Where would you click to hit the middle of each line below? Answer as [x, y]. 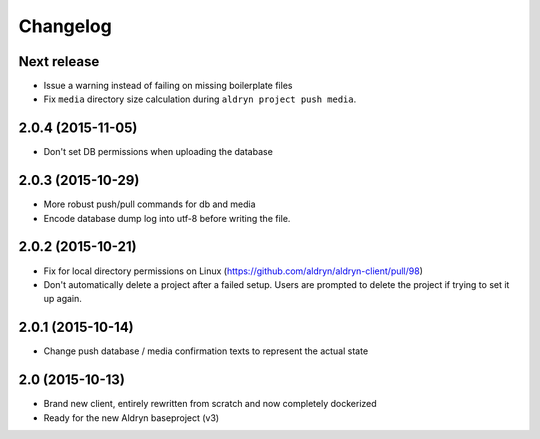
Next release [59, 61]
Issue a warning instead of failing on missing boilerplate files [168, 86]
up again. [62, 299]
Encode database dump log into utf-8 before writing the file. [167, 218]
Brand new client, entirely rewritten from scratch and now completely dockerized [210, 404]
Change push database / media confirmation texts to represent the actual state [206, 351]
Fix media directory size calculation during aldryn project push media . [200, 99]
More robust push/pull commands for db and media [149, 204]
